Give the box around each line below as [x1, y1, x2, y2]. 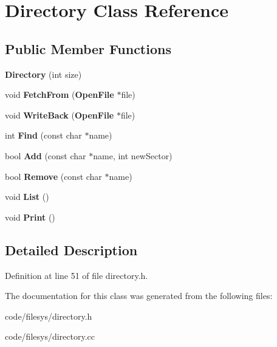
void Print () [5, 210, 55, 223]
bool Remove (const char [5, 170, 102, 182]
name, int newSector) [93, 149, 173, 162]
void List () [5, 190, 49, 203]
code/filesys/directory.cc [5, 330, 95, 343]
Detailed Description [5, 240, 138, 259]
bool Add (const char [5, 149, 86, 162]
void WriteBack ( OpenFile [5, 108, 114, 121]
